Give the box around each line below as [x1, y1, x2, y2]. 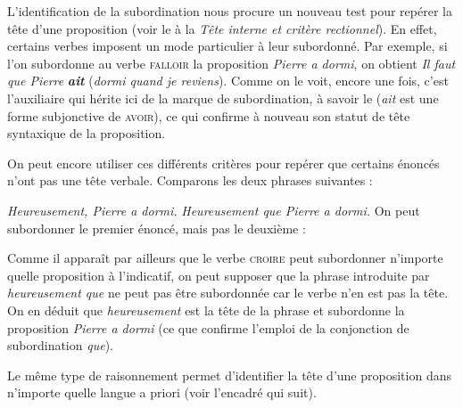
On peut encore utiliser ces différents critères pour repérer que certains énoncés [7, 153, 440, 172]
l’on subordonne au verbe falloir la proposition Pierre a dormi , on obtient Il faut [7, 53, 456, 72]
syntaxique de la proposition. [7, 124, 166, 143]
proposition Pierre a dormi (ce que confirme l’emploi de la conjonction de [7, 318, 409, 337]
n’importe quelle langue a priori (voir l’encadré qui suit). [7, 383, 317, 402]
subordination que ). [7, 336, 113, 355]
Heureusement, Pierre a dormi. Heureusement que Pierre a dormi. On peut [7, 200, 420, 219]
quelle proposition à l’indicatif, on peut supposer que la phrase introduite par [7, 265, 430, 284]
